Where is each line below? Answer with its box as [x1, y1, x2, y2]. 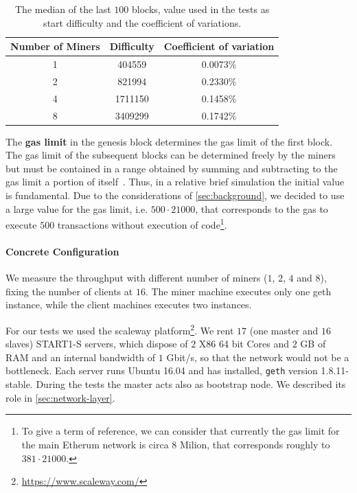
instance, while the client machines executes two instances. [5, 297, 252, 312]
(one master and [249, 323, 319, 337]
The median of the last [15, 2, 111, 16]
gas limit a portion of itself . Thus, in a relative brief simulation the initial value [5, 174, 345, 189]
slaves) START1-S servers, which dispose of [5, 336, 188, 351]
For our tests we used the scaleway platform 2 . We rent [5, 321, 234, 337]
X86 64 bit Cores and [198, 336, 290, 351]
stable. [5, 377, 33, 391]
